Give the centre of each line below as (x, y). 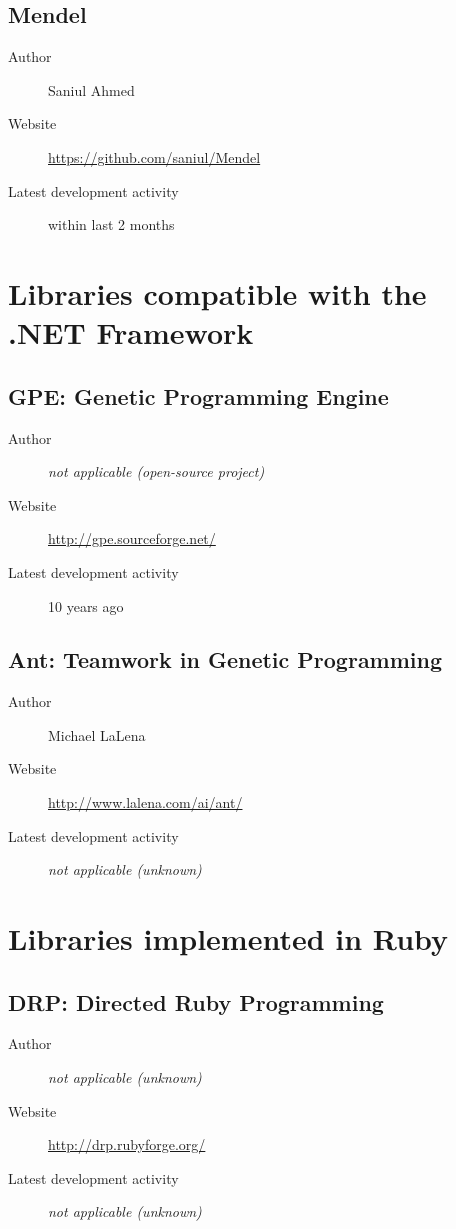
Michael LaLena (97, 734)
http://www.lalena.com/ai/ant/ (145, 802)
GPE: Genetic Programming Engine (198, 395)
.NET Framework (131, 332)
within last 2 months (111, 224)
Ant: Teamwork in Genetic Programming (225, 659)
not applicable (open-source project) (156, 471)
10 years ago (86, 605)
